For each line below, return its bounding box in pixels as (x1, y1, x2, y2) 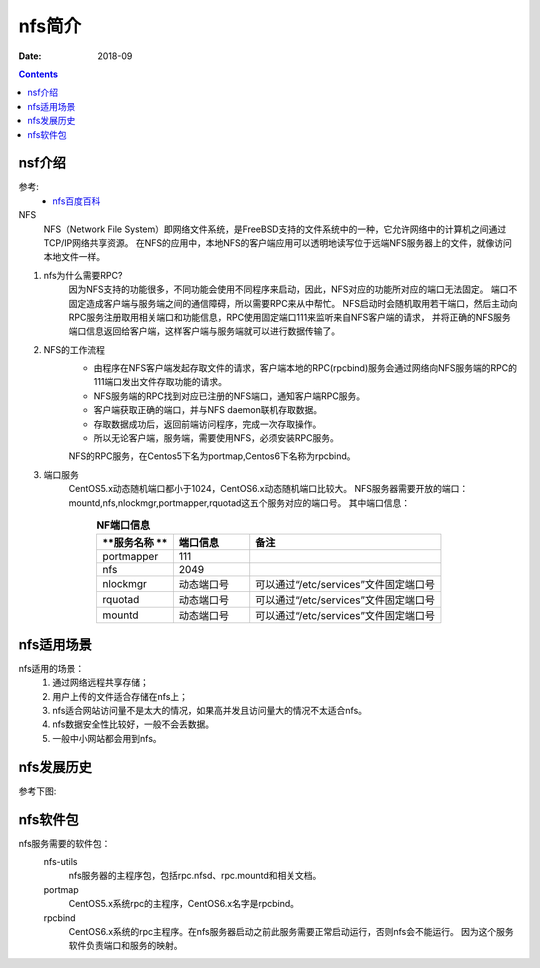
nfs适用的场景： (18, 662, 85, 674)
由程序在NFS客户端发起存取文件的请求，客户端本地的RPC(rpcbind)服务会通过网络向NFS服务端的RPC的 (93, 362, 518, 374)
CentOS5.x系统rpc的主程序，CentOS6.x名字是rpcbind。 (68, 898, 300, 910)
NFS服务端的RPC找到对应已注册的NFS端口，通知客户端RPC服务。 (93, 390, 365, 402)
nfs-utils (43, 856, 78, 868)
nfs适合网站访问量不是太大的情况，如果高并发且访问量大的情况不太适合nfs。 (52, 705, 368, 717)
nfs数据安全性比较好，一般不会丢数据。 (52, 718, 215, 730)
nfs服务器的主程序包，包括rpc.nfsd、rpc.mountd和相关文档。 (68, 870, 322, 882)
